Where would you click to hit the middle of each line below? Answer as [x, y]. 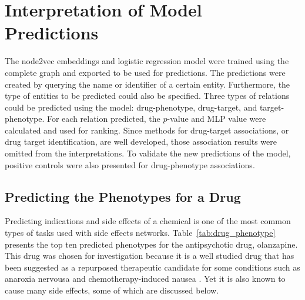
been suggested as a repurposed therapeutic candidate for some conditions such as [152, 267]
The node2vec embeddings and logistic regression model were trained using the [147, 61]
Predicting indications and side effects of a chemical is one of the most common [148, 221]
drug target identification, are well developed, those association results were [141, 141]
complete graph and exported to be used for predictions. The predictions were [145, 72]
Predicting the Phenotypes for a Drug [123, 196]
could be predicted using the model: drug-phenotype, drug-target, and [131, 107]
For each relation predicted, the [103, 119]
